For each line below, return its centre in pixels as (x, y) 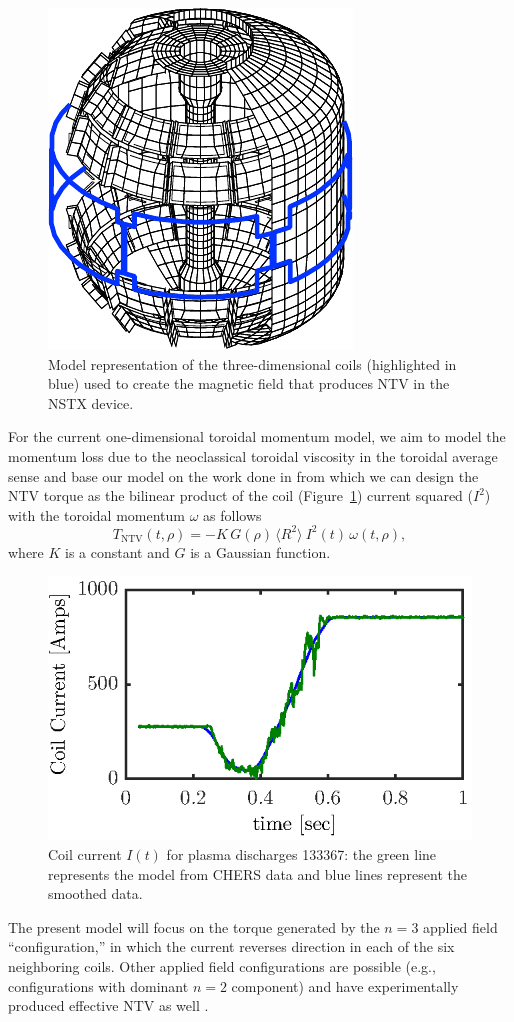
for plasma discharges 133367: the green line (301, 854)
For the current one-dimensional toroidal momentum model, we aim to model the (257, 436)
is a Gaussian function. (260, 551)
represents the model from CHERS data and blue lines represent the (257, 873)
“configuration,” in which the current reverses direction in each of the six (231, 946)
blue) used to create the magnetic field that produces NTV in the (249, 383)
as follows (232, 514)
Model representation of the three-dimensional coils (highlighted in (252, 363)
